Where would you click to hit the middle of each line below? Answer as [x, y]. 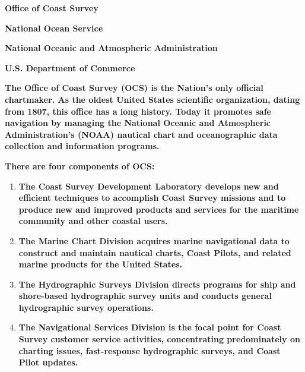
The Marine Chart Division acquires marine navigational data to [154, 240]
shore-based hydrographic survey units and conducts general [145, 296]
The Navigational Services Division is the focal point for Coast [150, 327]
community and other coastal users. [93, 221]
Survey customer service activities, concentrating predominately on [159, 339]
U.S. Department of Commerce [70, 67]
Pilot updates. [48, 362]
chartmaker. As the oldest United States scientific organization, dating [152, 99]
